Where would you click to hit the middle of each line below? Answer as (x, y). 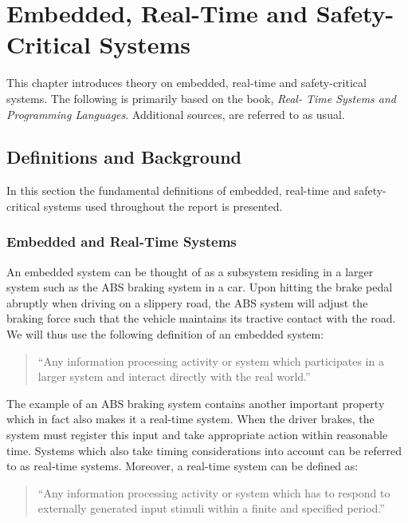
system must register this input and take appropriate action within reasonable (197, 435)
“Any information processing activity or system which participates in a (211, 361)
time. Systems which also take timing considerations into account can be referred (204, 450)
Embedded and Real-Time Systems (122, 242)
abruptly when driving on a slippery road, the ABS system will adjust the (187, 302)
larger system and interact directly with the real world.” (174, 376)
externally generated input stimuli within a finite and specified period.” (211, 508)
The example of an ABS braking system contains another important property (196, 403)
